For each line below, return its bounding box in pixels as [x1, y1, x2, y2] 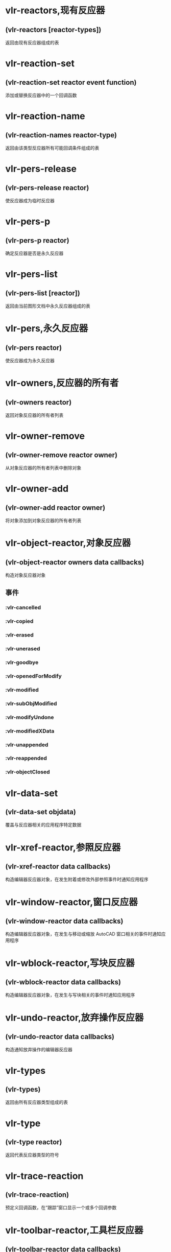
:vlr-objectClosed [5, 768, 50, 775]
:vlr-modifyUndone [5, 714, 54, 721]
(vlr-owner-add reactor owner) [5, 503, 106, 512]
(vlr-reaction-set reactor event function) [5, 78, 137, 87]
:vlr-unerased [5, 645, 40, 652]
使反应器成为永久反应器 [5, 358, 55, 363]
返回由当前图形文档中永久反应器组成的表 [5, 303, 90, 309]
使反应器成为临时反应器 [5, 198, 55, 203]
